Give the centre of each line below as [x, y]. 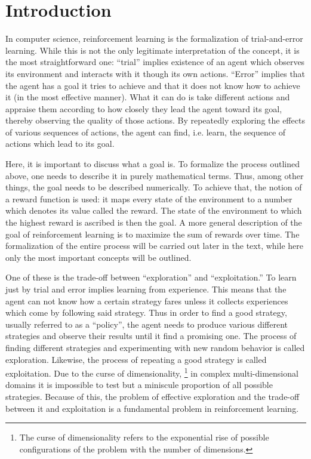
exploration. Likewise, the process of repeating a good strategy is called [136, 359]
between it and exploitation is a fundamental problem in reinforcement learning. [152, 408]
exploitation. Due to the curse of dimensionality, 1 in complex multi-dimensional [152, 372]
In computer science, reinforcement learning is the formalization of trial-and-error [154, 38]
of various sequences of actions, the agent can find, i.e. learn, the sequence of [146, 132]
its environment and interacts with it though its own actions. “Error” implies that [155, 73]
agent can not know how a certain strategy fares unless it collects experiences [147, 301]
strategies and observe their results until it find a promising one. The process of [151, 336]
